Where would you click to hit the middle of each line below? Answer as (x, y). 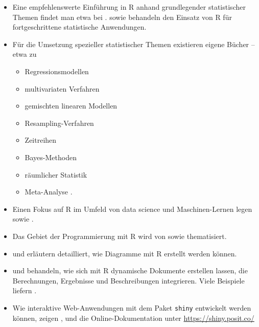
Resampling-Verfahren (59, 123)
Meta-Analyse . (49, 192)
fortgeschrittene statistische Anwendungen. (79, 27)
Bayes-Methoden (51, 157)
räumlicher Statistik (56, 174)
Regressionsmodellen (57, 71)
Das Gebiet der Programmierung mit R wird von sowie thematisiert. (120, 236)
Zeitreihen (41, 140)
